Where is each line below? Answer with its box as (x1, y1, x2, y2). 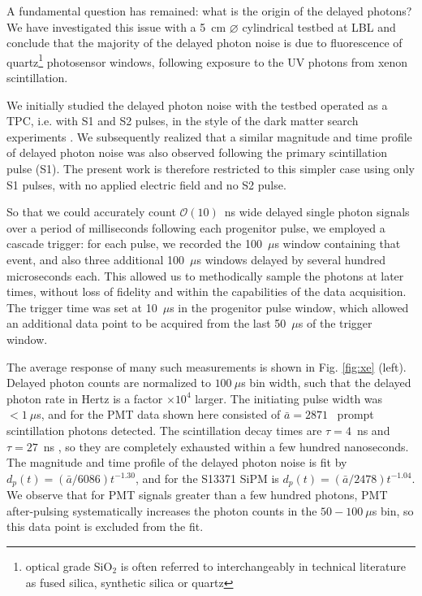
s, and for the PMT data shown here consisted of (37, 406, 281, 423)
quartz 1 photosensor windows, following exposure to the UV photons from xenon (6, 50, 408, 70)
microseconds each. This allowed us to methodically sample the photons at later (6, 267, 404, 284)
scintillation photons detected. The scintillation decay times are (6, 421, 322, 438)
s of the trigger (298, 315, 372, 332)
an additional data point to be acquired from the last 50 (6, 315, 286, 332)
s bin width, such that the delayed (241, 374, 411, 391)
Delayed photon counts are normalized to (6, 374, 211, 391)
